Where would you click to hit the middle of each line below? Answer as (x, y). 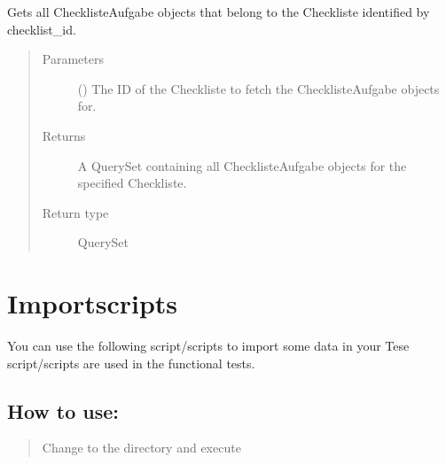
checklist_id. (42, 29)
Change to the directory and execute (141, 448)
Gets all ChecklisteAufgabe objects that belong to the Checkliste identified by (219, 12)
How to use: (63, 410)
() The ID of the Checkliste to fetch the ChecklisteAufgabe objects (258, 88)
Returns (64, 135)
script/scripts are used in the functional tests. (131, 363)
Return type (75, 212)
